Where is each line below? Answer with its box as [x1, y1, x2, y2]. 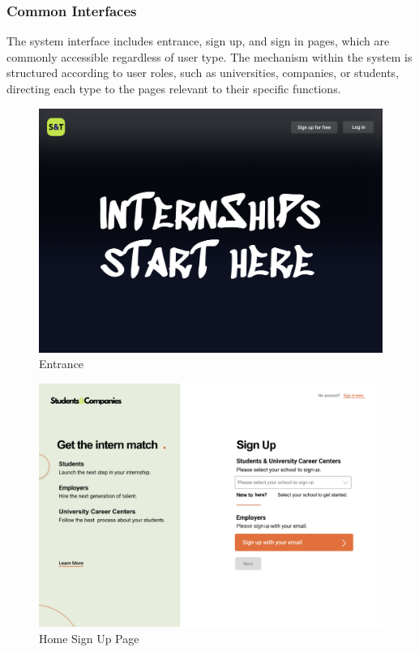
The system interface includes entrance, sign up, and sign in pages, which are [6, 32, 390, 49]
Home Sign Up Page [39, 630, 139, 646]
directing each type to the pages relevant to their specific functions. [6, 80, 341, 97]
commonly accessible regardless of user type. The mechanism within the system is [6, 48, 413, 65]
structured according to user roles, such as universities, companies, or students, [6, 64, 400, 81]
